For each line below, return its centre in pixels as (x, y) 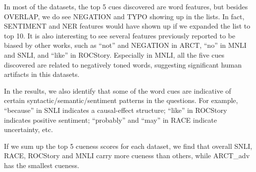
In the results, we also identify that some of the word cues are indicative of (118, 90)
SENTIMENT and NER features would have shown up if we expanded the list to (127, 26)
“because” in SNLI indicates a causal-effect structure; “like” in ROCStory (116, 110)
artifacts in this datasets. (42, 74)
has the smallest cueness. (42, 165)
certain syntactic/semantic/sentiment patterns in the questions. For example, (121, 100)
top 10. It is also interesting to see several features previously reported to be (120, 35)
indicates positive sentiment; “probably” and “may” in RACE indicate (110, 120)
